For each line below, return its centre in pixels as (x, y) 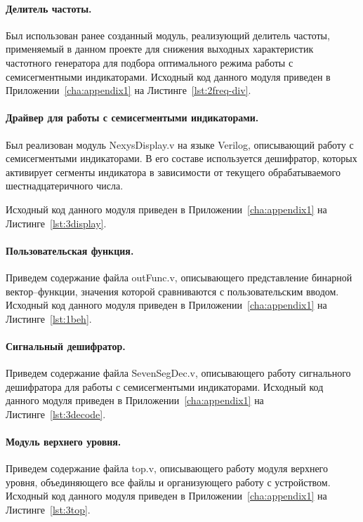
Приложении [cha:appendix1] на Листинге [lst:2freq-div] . (128, 90)
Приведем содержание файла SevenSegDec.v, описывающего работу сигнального (178, 373)
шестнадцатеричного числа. (65, 186)
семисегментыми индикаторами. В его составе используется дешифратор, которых (181, 158)
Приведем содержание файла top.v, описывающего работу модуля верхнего (167, 468)
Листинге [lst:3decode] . (56, 414)
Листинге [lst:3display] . (56, 223)
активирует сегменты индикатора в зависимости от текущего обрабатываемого (173, 172)
